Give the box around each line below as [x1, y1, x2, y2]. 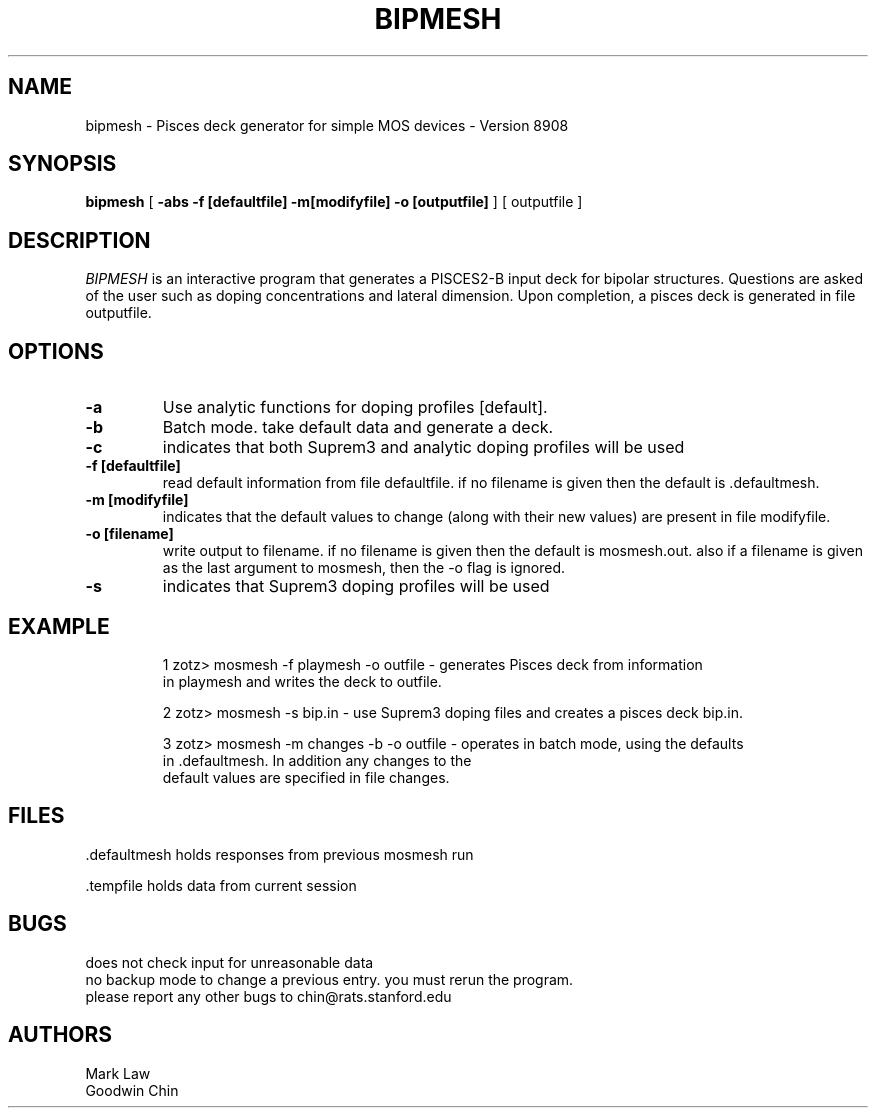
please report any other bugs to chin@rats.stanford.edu [85, 987, 452, 1005]
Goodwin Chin [85, 1081, 179, 1099]
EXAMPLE [8, 613, 110, 639]
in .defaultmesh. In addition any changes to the [162, 751, 472, 769]
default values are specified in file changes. [162, 768, 450, 786]
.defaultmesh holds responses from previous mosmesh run [85, 845, 474, 863]
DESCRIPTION [8, 227, 151, 253]
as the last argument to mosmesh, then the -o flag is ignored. [162, 559, 566, 577]
